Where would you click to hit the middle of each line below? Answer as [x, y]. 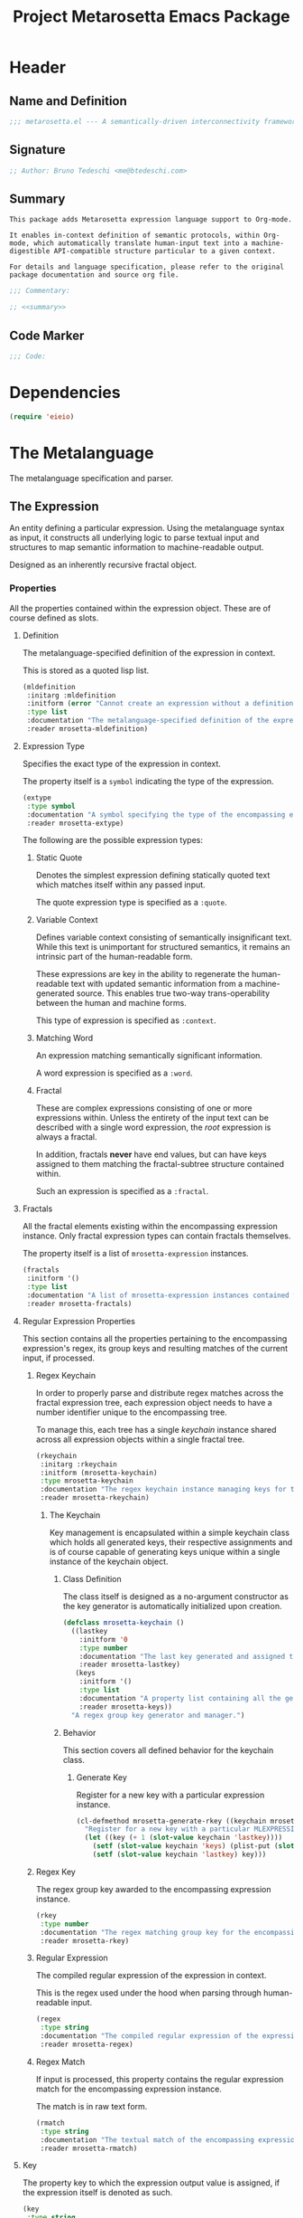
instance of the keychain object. [109, 1561]
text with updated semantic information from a [157, 984]
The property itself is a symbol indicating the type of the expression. [148, 781]
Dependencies [65, 393]
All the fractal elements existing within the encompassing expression [150, 1227]
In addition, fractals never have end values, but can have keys [151, 1154]
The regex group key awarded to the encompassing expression [154, 1889]
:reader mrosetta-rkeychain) [95, 1498]
